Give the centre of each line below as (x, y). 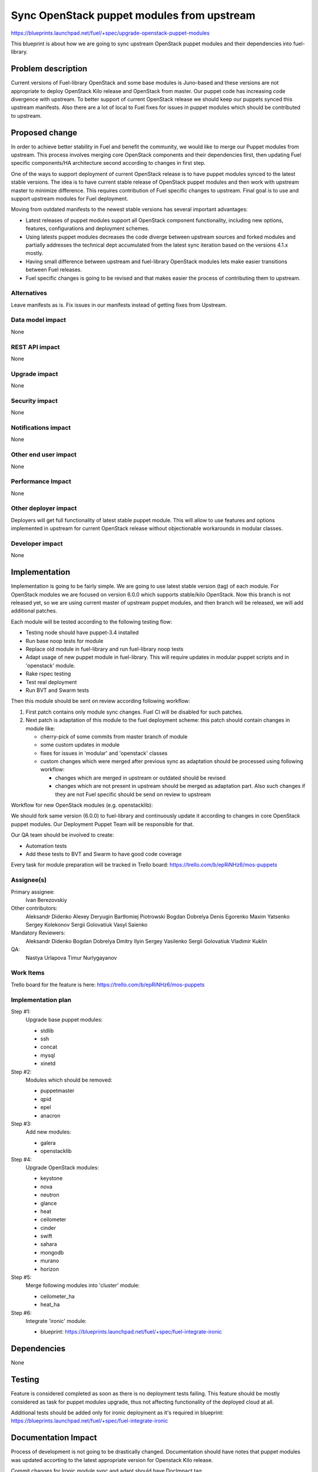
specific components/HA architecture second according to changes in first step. (108, 163)
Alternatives (29, 293)
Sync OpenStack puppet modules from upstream (133, 15)
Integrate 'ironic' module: (56, 1321)
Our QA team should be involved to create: (62, 835)
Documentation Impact (54, 1438)
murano (50, 1261)
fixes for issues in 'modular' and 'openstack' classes (104, 753)
